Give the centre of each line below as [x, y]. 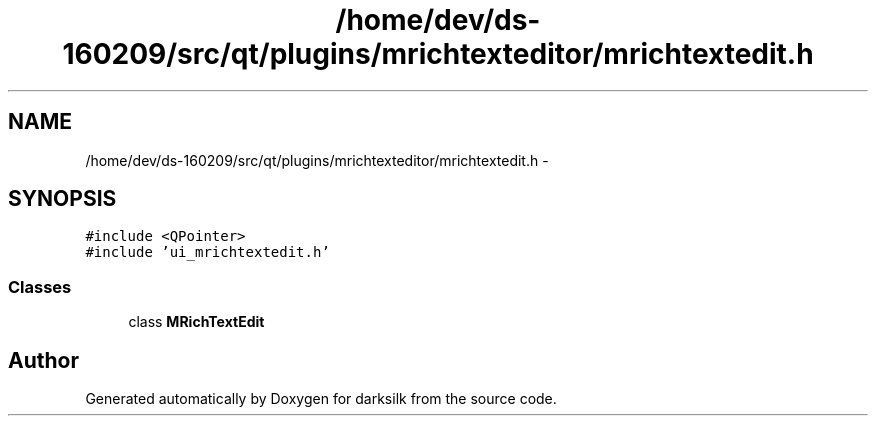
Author [43, 360]
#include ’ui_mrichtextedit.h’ [207, 252]
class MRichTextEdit [196, 322]
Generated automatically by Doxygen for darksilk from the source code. [321, 399]
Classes [40, 286]
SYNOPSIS [62, 199]
